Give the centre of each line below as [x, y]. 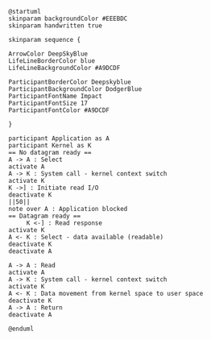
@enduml [21, 329]
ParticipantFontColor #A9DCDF [59, 110]
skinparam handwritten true [56, 26]
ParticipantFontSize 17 [48, 103]
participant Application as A [59, 139]
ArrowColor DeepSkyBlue [48, 54]
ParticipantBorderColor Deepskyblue [70, 82]
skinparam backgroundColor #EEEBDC [68, 19]
